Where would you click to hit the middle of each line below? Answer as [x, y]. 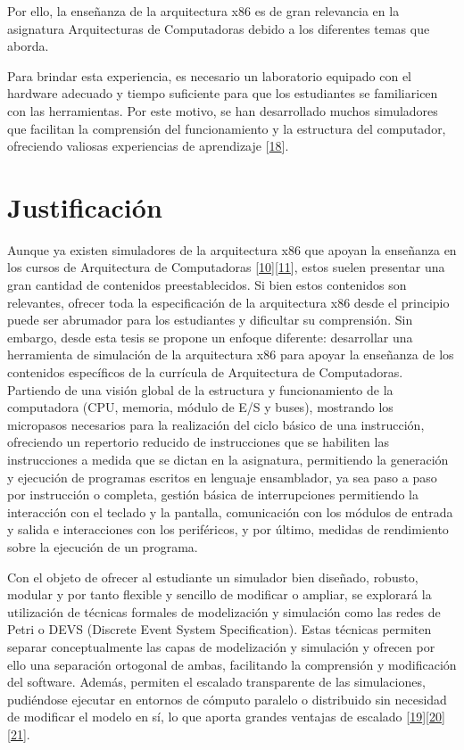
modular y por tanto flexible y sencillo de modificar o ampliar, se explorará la [220, 594]
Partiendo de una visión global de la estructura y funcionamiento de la [200, 389]
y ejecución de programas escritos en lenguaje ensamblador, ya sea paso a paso [222, 477]
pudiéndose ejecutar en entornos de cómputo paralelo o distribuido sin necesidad [227, 699]
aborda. [28, 46]
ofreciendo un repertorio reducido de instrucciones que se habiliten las [198, 442]
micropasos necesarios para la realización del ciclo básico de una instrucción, [216, 424]
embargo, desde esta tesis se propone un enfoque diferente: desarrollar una [210, 337]
